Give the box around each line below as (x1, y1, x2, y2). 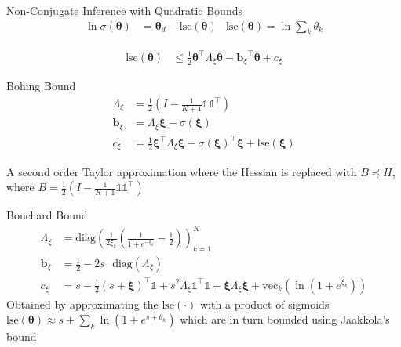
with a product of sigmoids (200, 295, 330, 312)
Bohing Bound (6, 78, 76, 94)
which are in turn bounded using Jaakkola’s (180, 311, 390, 327)
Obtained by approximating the (6, 295, 159, 312)
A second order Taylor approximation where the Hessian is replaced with (6, 163, 357, 179)
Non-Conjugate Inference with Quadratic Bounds (6, 2, 242, 18)
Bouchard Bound (6, 207, 88, 223)
